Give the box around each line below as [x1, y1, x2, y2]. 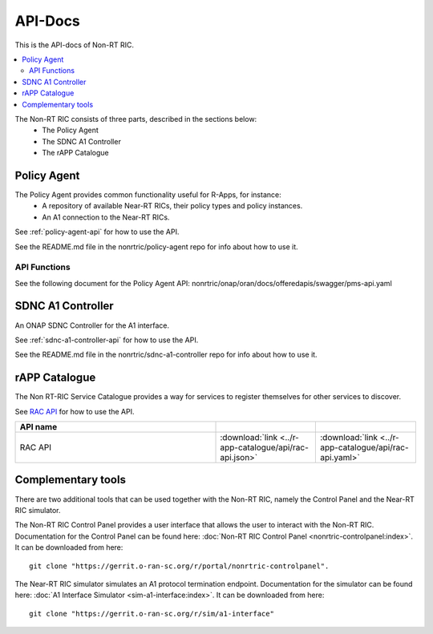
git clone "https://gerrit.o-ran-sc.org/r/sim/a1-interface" [29, 609, 274, 618]
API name [19, 422, 58, 433]
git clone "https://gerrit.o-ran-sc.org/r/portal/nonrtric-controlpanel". [29, 561, 330, 571]
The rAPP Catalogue [42, 148, 110, 158]
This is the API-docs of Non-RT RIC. [14, 40, 134, 50]
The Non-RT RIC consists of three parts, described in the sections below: [14, 114, 257, 123]
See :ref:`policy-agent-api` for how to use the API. [14, 227, 180, 236]
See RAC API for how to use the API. [14, 406, 135, 416]
